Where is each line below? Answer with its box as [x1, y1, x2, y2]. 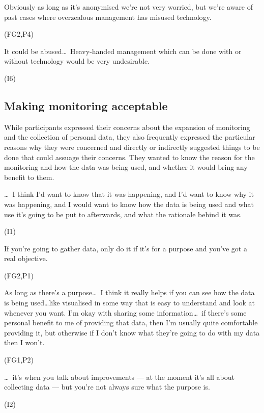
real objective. [4, 253, 48, 264]
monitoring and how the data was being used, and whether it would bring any [4, 162, 248, 172]
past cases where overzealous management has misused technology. [4, 11, 212, 22]
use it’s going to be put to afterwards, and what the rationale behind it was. [4, 209, 242, 219]
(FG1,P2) [4, 354, 34, 365]
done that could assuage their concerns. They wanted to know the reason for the [4, 151, 255, 162]
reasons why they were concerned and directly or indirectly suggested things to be [4, 141, 260, 152]
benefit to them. [4, 171, 54, 182]
